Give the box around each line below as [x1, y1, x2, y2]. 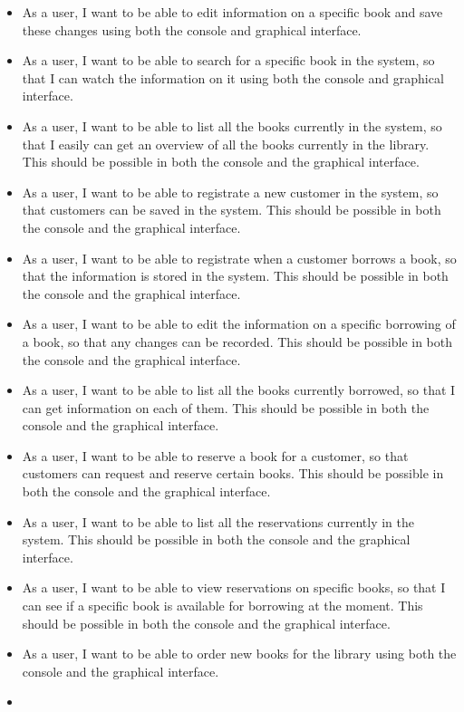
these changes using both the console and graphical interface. [22, 20, 362, 39]
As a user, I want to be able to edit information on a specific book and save [22, 3, 443, 21]
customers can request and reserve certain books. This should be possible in [22, 464, 444, 483]
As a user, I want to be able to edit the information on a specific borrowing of [22, 314, 456, 333]
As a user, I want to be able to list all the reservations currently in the [22, 512, 415, 531]
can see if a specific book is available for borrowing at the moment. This [22, 596, 423, 615]
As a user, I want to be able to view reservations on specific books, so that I [22, 578, 446, 597]
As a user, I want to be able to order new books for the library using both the [22, 644, 457, 663]
